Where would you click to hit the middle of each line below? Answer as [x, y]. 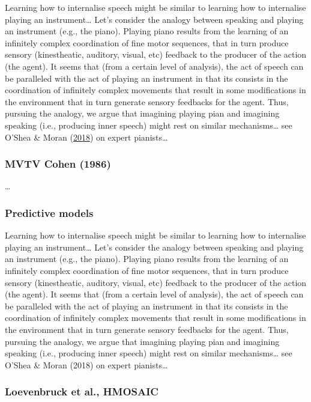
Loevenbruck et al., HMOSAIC [82, 391]
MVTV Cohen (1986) [58, 164]
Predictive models [49, 212]
